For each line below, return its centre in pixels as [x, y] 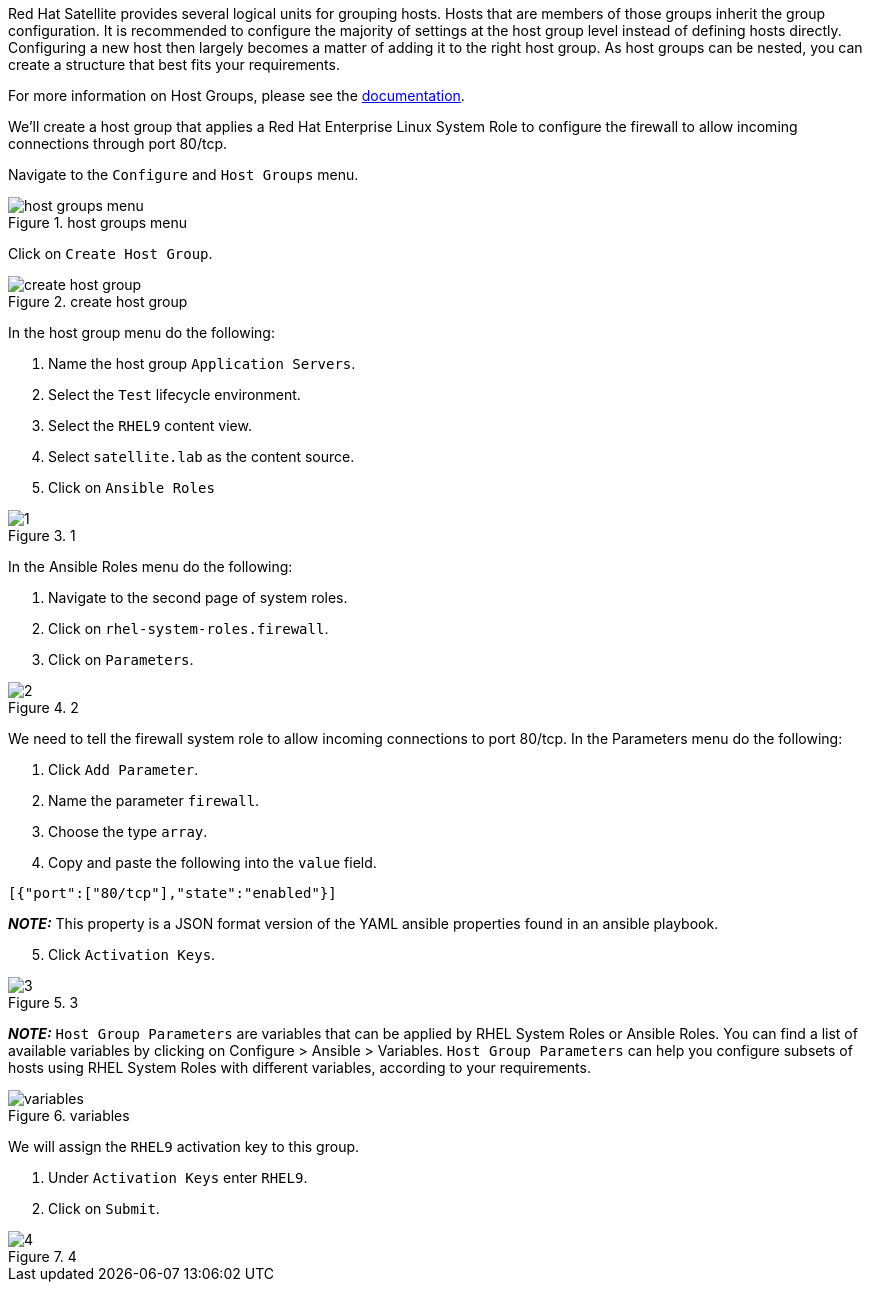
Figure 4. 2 [43, 707]
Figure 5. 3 [43, 1002]
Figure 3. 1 [42, 535]
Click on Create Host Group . [110, 253]
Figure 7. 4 [42, 1256]
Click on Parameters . [121, 659]
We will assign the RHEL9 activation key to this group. [184, 1146]
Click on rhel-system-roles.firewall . [188, 628]
